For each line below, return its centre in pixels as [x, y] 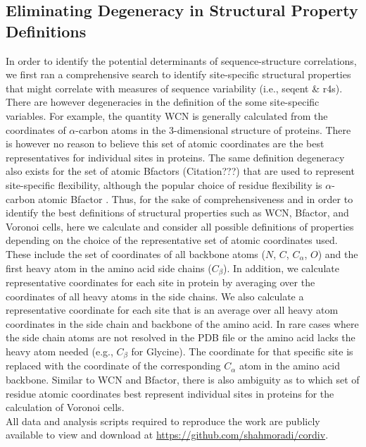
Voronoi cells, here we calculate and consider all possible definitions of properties [180, 226]
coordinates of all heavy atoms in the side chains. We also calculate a [155, 296]
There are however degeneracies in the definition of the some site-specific [163, 102]
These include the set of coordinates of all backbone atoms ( [135, 253]
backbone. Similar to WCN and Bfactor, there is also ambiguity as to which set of [183, 379]
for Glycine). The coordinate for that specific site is [242, 351]
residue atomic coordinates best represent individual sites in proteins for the [170, 393]
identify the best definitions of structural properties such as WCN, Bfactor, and [177, 213]
